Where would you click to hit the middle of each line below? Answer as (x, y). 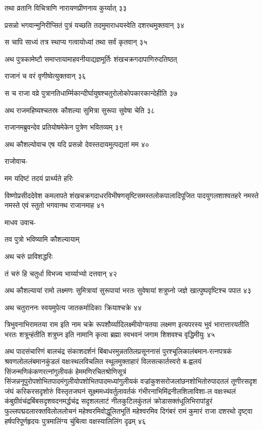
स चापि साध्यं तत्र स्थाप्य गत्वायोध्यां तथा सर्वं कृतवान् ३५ (76, 42)
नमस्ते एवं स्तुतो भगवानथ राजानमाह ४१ (55, 205)
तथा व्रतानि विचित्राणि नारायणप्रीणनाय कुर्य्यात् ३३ (66, 8)
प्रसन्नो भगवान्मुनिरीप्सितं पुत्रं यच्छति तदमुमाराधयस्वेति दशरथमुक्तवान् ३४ (95, 25)
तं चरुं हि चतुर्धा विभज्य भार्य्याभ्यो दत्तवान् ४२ (61, 273)
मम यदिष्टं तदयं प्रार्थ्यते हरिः (39, 178)
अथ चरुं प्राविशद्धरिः (29, 256)
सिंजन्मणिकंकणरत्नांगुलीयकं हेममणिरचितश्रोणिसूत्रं (65, 371)
